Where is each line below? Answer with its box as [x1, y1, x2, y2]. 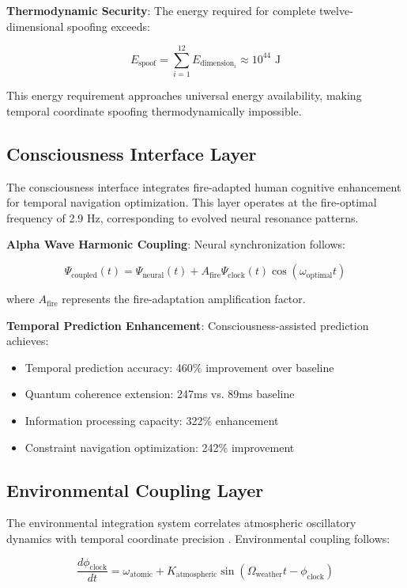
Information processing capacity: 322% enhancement [24, 412, 279, 429]
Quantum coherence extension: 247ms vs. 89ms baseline [24, 385, 295, 402]
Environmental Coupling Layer [6, 477, 264, 502]
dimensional [6, 17, 64, 34]
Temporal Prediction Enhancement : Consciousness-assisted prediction [6, 317, 369, 333]
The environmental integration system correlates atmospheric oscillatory [6, 514, 356, 531]
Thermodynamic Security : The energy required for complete [6, 2, 316, 18]
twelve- [319, 2, 353, 18]
